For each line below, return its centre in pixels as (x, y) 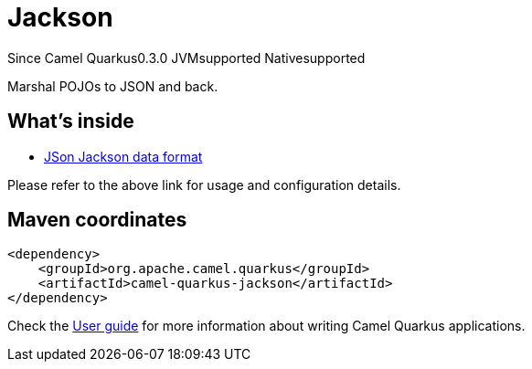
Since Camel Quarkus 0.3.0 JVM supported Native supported (186, 58)
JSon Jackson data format (123, 156)
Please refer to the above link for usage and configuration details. (204, 184)
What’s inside (71, 121)
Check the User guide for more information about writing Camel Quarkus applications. (266, 326)
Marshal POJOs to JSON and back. (113, 86)
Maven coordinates (97, 220)
